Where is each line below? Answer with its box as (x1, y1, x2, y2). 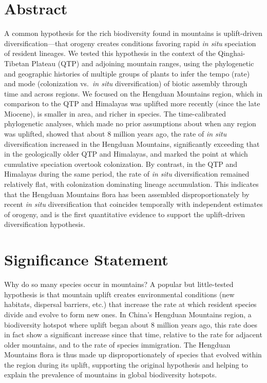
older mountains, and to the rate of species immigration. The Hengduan (4, 339, 231, 350)
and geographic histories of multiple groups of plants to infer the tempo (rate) (4, 68, 250, 79)
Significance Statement (4, 249, 168, 270)
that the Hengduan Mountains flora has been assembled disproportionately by (4, 188, 250, 199)
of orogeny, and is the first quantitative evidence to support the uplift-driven (4, 208, 245, 219)
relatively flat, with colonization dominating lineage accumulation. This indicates (4, 179, 259, 189)
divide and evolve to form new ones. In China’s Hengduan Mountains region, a (4, 309, 252, 319)
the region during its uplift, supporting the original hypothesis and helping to (4, 359, 248, 370)
